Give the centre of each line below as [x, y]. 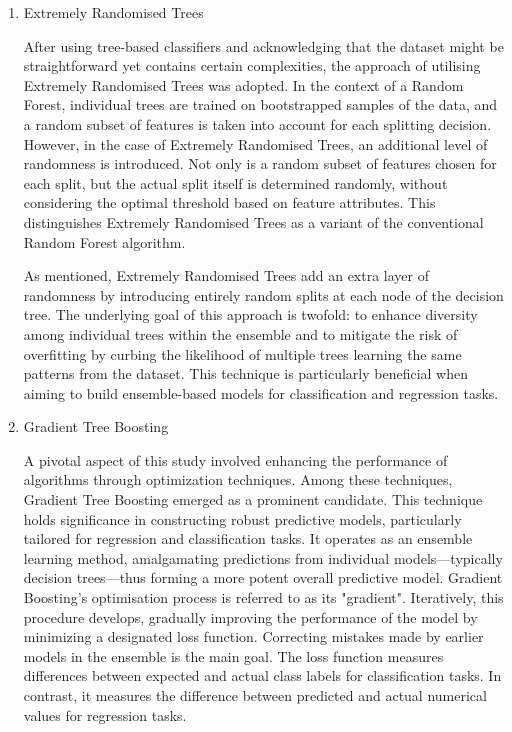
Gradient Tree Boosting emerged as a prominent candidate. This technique [253, 499]
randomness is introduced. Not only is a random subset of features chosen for [260, 163]
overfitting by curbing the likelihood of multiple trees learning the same [242, 353]
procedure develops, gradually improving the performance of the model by [250, 616]
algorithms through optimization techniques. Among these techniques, [238, 479]
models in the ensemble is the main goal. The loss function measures [233, 655]
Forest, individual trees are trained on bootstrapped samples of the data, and [260, 104]
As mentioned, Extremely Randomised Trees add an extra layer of [226, 275]
